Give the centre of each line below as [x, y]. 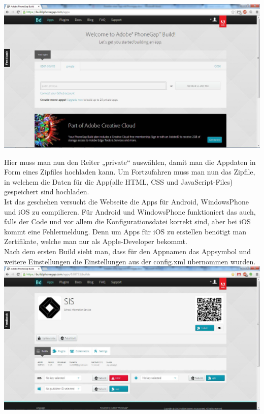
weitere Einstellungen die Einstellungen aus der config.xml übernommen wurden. [130, 261]
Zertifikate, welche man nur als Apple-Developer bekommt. [96, 241]
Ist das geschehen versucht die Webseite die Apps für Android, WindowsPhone [126, 201]
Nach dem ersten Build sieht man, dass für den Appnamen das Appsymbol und [128, 251]
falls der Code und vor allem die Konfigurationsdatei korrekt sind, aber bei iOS [127, 221]
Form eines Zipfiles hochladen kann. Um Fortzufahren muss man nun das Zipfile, [130, 172]
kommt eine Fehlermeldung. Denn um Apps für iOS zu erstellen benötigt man [125, 231]
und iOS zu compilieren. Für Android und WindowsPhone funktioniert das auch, [130, 211]
